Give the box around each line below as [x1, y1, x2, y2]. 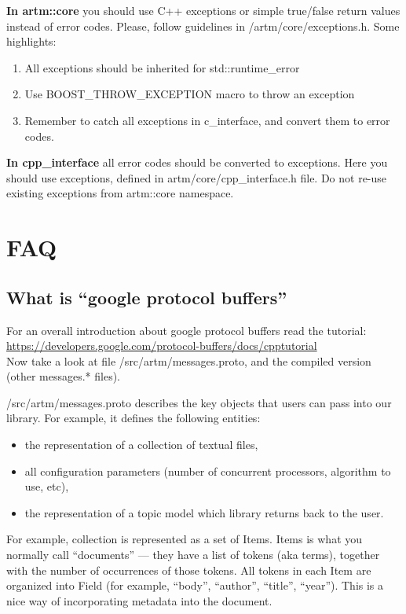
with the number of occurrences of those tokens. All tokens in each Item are [6, 561, 371, 578]
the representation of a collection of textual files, [24, 436, 258, 453]
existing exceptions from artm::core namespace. [6, 185, 234, 201]
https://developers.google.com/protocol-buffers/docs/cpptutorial [6, 337, 317, 354]
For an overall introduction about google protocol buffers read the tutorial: [6, 322, 367, 338]
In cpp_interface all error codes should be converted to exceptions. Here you [6, 154, 388, 171]
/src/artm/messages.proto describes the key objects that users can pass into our [6, 394, 392, 410]
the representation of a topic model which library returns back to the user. [24, 504, 384, 520]
